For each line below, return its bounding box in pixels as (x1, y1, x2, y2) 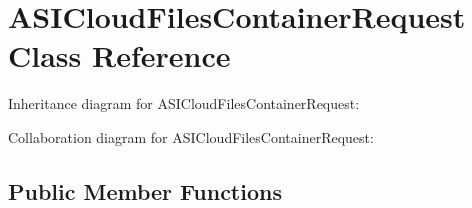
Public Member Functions (8, 175, 282, 206)
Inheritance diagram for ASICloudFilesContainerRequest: (8, 93, 360, 114)
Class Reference (8, 35, 231, 76)
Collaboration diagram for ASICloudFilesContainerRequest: (8, 126, 374, 147)
